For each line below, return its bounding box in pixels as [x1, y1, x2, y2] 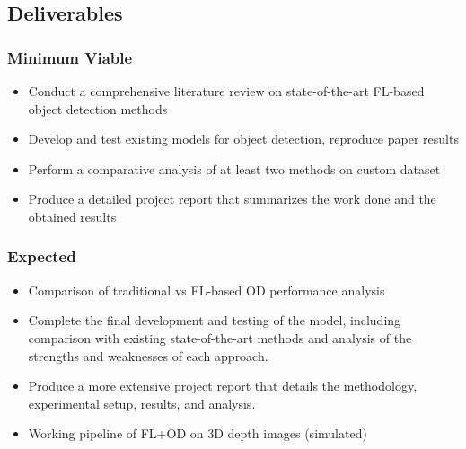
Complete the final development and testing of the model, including [28, 311, 401, 330]
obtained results [28, 207, 117, 225]
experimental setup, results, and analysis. [28, 393, 256, 412]
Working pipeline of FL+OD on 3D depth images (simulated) [28, 424, 367, 443]
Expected [7, 245, 76, 268]
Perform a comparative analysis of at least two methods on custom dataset [28, 159, 441, 178]
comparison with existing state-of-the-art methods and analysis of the [28, 328, 412, 347]
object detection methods [28, 99, 168, 118]
